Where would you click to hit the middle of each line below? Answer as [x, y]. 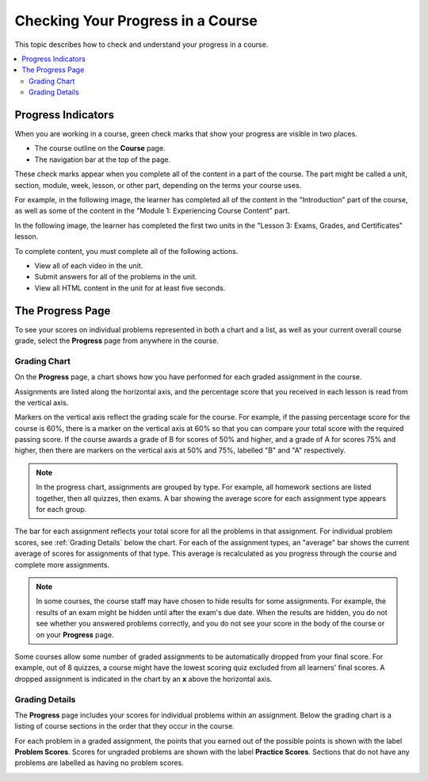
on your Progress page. [75, 634]
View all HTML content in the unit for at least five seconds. [130, 288]
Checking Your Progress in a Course [136, 21]
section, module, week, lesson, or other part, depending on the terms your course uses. [158, 185]
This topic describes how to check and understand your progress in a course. [141, 44]
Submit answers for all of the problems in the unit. [116, 277]
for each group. [61, 510]
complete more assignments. [62, 564]
